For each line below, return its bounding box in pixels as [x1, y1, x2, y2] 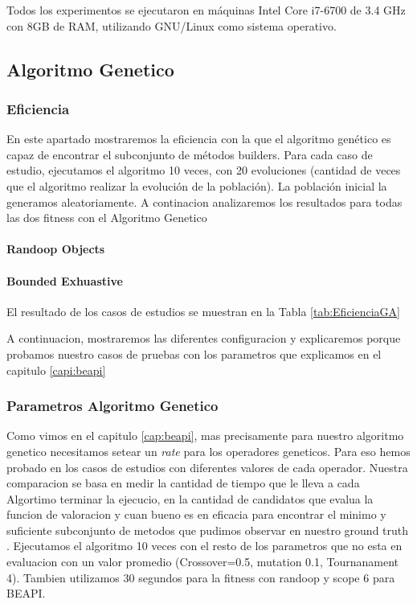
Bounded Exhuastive [6, 272, 123, 289]
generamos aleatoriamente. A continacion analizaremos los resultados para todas [6, 193, 403, 210]
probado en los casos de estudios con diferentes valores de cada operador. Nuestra [6, 458, 408, 475]
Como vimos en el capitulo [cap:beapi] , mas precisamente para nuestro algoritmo [6, 427, 404, 444]
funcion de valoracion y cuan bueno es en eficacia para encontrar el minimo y [6, 506, 386, 523]
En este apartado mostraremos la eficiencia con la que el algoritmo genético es [6, 130, 391, 147]
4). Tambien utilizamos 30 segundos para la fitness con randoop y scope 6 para [6, 569, 395, 586]
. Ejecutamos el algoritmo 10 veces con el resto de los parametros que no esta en [6, 537, 403, 554]
